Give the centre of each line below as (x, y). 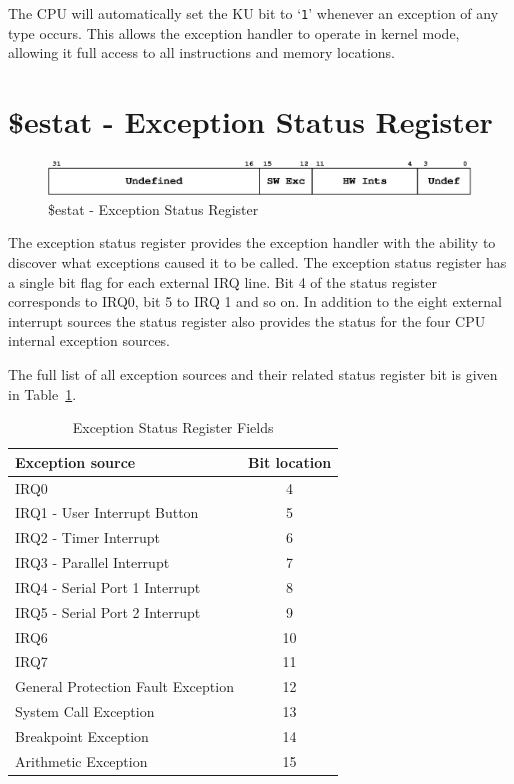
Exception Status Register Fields (173, 427)
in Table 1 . (42, 393)
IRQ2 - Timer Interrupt (87, 537)
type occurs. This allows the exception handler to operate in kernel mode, (234, 32)
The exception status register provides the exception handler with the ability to (252, 242)
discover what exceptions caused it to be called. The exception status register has (257, 261)
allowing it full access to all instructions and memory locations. (202, 52)
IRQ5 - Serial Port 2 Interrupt (108, 611)
